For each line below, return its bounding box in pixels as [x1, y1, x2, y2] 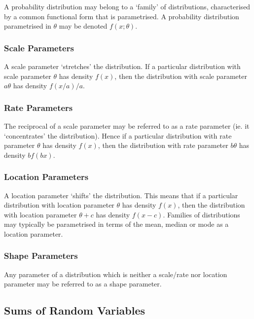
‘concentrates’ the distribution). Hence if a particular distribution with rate [4, 130, 232, 141]
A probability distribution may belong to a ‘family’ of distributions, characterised [4, 1, 251, 11]
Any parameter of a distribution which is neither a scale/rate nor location [4, 269, 227, 279]
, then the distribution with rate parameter [98, 140, 228, 150]
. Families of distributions [163, 209, 240, 219]
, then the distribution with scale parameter [114, 71, 247, 81]
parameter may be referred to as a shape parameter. [4, 279, 162, 289]
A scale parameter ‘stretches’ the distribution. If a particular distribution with [4, 61, 241, 71]
